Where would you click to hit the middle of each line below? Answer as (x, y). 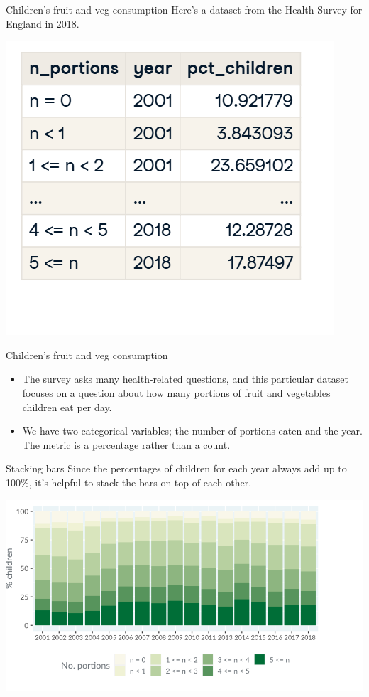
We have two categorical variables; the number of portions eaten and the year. (192, 431)
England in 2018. (43, 23)
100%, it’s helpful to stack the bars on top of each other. (129, 482)
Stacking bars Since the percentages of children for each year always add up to (176, 468)
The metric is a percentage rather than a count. (126, 444)
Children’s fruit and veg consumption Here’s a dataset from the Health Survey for (184, 9)
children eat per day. (67, 406)
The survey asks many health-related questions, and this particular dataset (185, 379)
